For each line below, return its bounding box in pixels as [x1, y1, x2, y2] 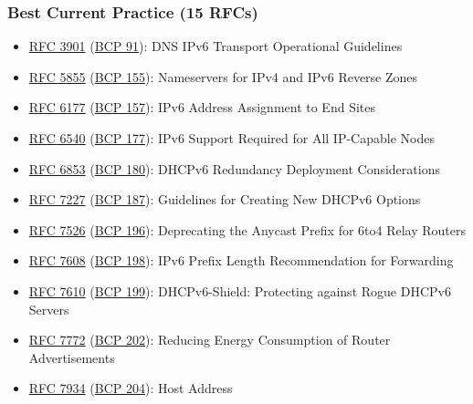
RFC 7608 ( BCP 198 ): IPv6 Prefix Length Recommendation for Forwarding [28, 251, 454, 270]
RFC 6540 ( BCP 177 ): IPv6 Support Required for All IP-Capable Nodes [28, 129, 435, 147]
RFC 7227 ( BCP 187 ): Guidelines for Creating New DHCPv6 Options [28, 190, 421, 209]
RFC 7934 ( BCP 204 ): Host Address [28, 378, 233, 398]
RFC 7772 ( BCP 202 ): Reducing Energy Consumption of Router [28, 330, 391, 349]
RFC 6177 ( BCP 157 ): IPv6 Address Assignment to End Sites [28, 98, 375, 117]
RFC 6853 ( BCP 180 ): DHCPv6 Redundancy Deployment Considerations [28, 159, 440, 178]
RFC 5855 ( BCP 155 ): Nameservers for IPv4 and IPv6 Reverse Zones [28, 67, 418, 86]
